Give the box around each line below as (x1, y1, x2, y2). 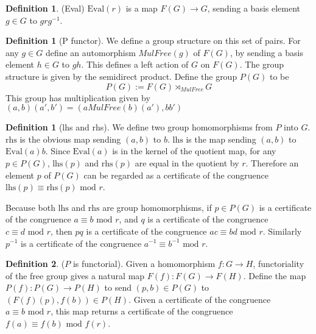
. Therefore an (245, 156, 299, 169)
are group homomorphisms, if (102, 201, 212, 213)
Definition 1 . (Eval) (5, 2, 85, 14)
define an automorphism (45, 46, 136, 59)
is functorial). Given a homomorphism (72, 257, 216, 270)
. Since (45, 144, 71, 157)
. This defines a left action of (81, 58, 189, 71)
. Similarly (262, 224, 302, 237)
